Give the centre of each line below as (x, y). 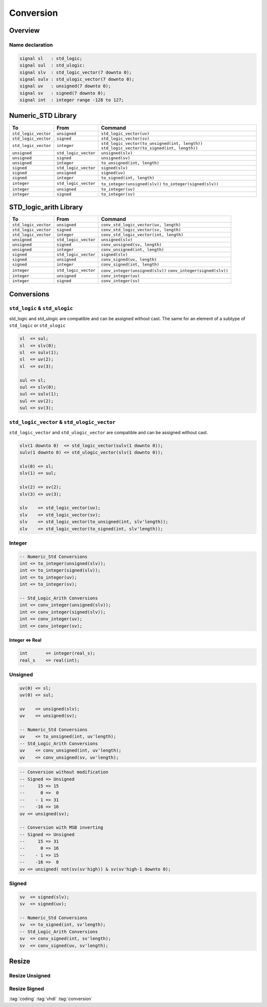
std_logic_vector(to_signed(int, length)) (150, 148)
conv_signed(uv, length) (129, 260)
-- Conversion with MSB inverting (61, 828)
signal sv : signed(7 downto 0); (63, 93)
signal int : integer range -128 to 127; (72, 100)
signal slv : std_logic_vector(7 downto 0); (76, 72)
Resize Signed (27, 989)
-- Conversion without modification (64, 772)
